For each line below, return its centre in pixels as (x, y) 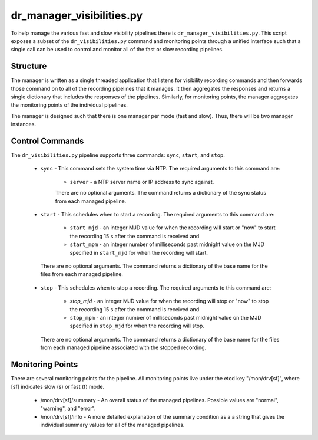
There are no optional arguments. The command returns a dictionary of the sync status (161, 193)
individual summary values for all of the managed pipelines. (112, 425)
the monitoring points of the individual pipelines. (69, 105)
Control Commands (47, 141)
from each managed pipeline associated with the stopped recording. (123, 347)
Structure (29, 66)
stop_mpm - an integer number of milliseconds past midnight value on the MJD (165, 317)
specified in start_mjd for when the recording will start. (139, 252)
